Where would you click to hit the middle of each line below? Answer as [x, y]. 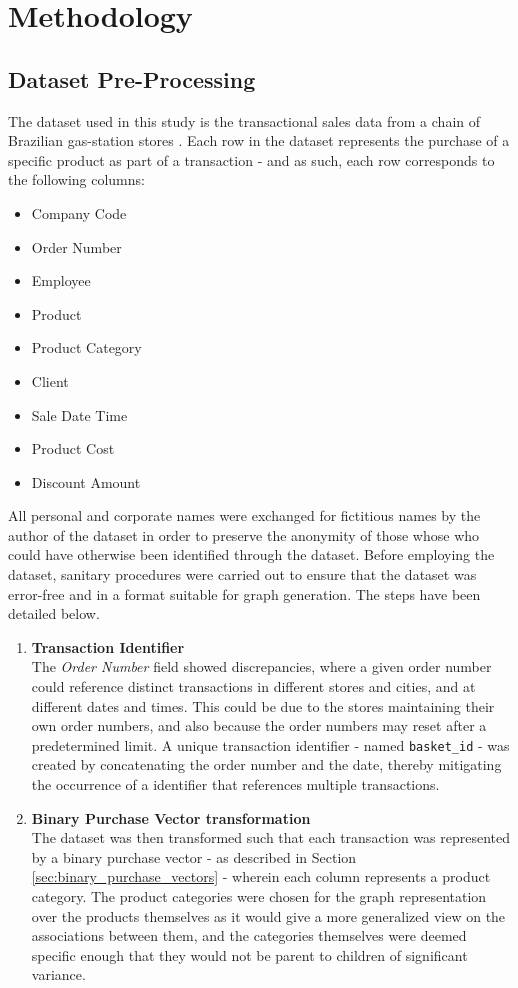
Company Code [79, 212]
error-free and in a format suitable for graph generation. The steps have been [244, 593]
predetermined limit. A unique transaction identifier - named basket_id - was [270, 744]
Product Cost [73, 448]
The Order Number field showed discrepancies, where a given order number [261, 666]
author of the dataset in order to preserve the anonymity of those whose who [244, 534]
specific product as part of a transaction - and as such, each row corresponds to [251, 159]
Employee [61, 280]
